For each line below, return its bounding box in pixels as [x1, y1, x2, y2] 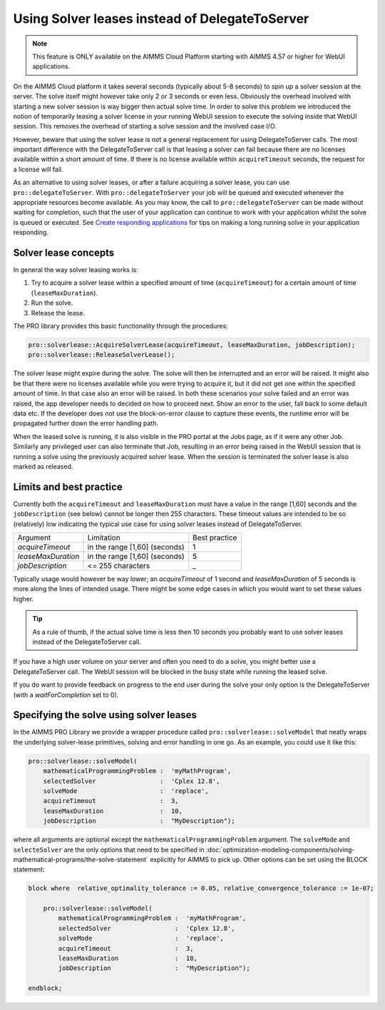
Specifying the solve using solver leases [13, 709, 197, 721]
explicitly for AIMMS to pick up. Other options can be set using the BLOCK [150, 855, 368, 864]
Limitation [87, 532, 120, 542]
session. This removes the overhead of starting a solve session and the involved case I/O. [13, 122, 277, 131]
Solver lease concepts [13, 247, 115, 258]
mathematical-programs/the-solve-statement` [13, 855, 149, 864]
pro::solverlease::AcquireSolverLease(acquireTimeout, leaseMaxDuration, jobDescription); [28, 341, 356, 349]
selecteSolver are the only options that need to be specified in [13, 845, 205, 854]
